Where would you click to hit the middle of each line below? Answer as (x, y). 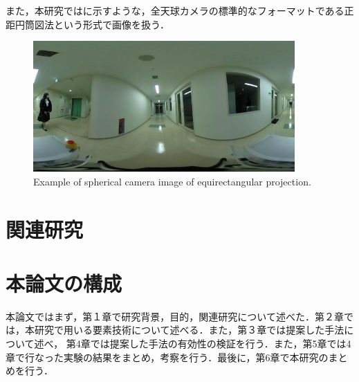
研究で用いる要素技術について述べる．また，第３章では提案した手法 (189, 330)
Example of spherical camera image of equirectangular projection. (172, 181)
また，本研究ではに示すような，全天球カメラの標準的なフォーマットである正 (180, 10)
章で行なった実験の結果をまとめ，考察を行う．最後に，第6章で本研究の (167, 357)
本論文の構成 (64, 283)
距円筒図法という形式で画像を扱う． (88, 24)
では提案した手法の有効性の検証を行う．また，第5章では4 (221, 344)
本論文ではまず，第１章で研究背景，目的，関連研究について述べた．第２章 (175, 316)
